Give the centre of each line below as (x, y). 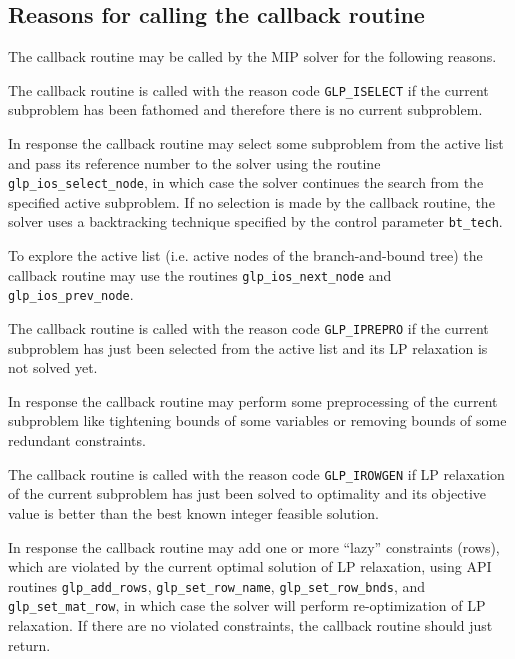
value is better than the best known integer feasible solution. (193, 512)
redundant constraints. (77, 440)
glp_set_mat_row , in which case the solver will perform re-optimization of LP (247, 605)
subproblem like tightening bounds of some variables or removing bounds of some (257, 420)
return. (29, 644)
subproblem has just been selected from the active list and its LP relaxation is (248, 347)
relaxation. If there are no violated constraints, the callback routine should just (250, 625)
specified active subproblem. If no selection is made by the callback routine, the (251, 201)
